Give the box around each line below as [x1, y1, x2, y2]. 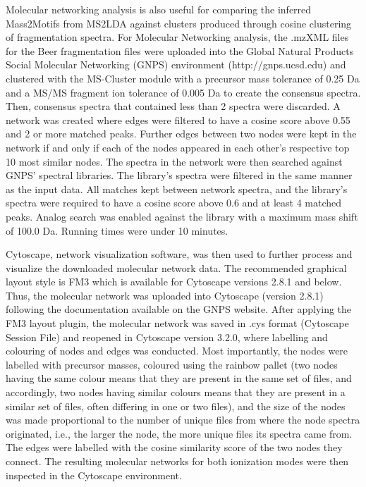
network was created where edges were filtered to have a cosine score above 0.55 [6, 112, 350, 127]
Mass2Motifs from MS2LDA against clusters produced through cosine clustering [6, 16, 352, 30]
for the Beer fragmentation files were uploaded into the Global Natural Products [6, 43, 354, 58]
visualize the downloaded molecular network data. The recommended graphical [6, 260, 347, 275]
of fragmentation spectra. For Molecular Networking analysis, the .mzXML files [6, 30, 349, 44]
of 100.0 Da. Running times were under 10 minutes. [6, 223, 228, 238]
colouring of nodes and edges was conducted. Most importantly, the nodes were [6, 343, 348, 358]
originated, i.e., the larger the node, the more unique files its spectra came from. [6, 426, 353, 440]
